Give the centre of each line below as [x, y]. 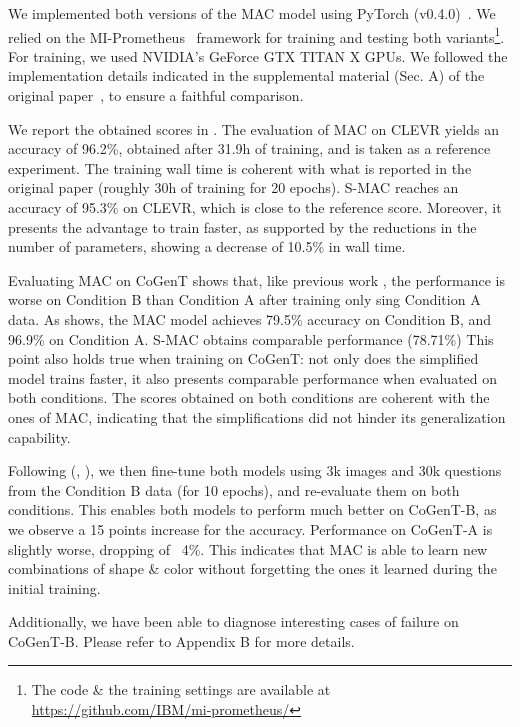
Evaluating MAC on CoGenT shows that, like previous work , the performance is [256, 279]
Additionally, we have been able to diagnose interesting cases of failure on [233, 621]
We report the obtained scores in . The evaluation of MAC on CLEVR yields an [253, 128]
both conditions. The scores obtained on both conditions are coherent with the [249, 397]
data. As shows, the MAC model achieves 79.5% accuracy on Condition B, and [250, 318]
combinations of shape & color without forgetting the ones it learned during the [252, 568]
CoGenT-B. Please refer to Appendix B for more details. [181, 640]
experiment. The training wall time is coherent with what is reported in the [240, 167]
